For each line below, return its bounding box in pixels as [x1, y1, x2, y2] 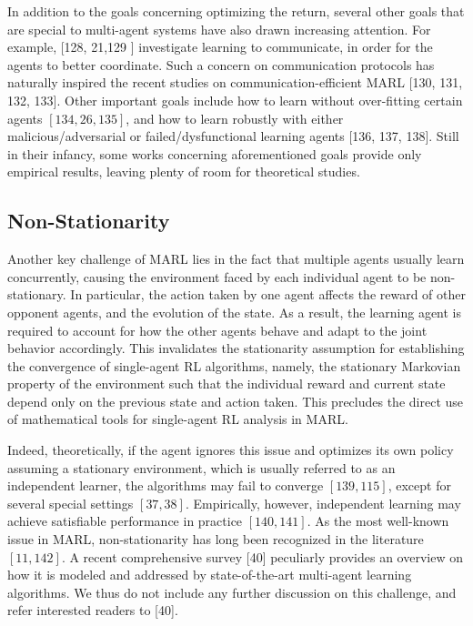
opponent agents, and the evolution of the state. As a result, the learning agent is [7, 302, 462, 321]
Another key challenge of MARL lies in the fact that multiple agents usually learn [7, 249, 465, 268]
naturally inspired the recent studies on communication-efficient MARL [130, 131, [7, 73, 463, 92]
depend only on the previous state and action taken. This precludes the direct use [7, 391, 464, 410]
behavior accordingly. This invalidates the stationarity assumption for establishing [7, 338, 465, 358]
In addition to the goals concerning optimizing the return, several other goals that [7, 2, 465, 20]
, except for [387, 476, 451, 495]
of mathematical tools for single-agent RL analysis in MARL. [7, 409, 348, 429]
